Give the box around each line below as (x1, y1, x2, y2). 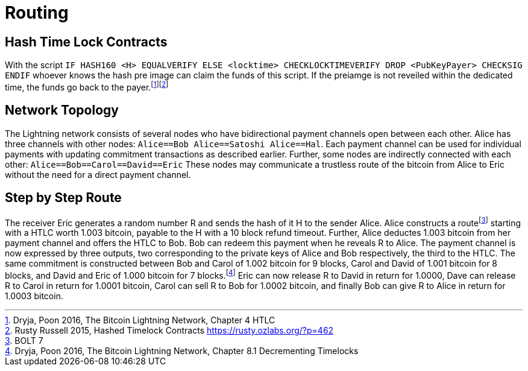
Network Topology (5, 103, 119, 118)
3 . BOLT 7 (5, 335, 43, 346)
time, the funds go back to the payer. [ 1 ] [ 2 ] (5, 80, 169, 92)
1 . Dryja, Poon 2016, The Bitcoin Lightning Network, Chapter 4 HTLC (5, 314, 275, 325)
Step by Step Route (5, 190, 122, 206)
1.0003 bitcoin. (5, 290, 63, 301)
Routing (5, 2, 69, 23)
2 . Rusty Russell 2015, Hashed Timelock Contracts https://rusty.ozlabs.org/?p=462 (5, 325, 334, 335)
